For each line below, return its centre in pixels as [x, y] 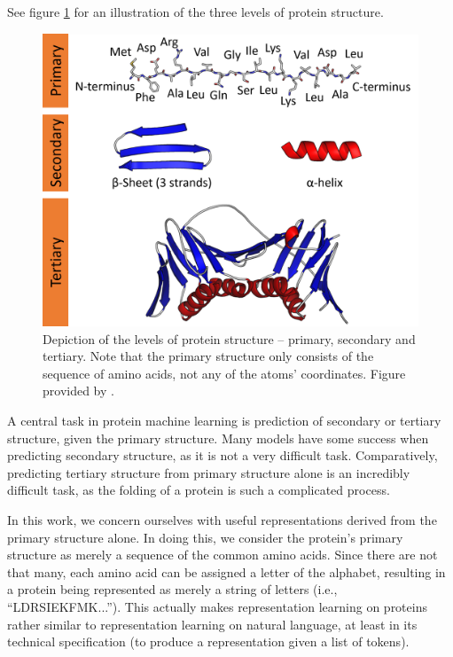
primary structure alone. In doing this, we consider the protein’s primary [205, 537]
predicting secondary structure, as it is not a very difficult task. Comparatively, [223, 455]
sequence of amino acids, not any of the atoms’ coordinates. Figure [224, 373]
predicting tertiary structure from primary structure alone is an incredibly [209, 472]
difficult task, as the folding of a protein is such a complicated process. [199, 490]
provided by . [78, 391]
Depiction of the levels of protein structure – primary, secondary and [229, 338]
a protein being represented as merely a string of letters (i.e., [172, 589]
